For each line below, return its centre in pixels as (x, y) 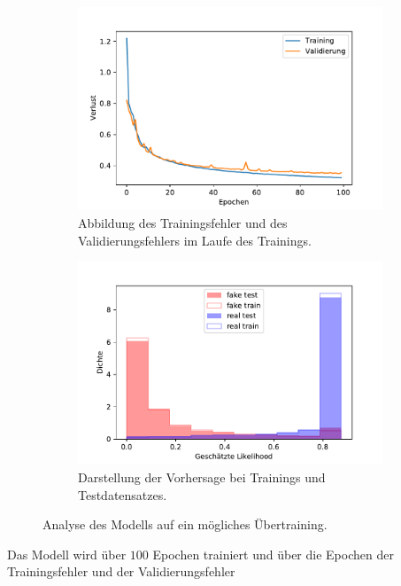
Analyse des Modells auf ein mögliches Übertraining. (185, 524)
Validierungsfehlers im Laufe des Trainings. (195, 240)
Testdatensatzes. (123, 494)
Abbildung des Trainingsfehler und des (183, 222)
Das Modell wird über (67, 554)
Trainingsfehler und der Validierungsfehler (121, 571)
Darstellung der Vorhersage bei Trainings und (202, 477)
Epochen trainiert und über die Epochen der (273, 554)
